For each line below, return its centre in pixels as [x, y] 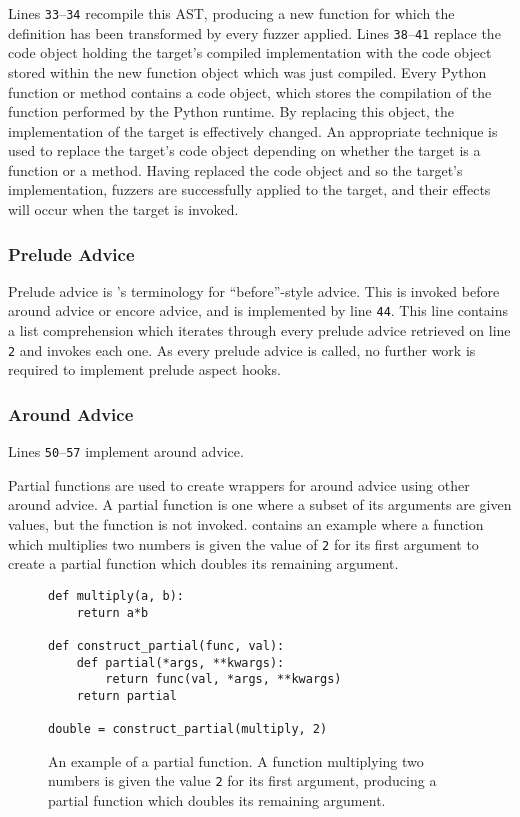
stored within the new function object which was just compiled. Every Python [247, 71]
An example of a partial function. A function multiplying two [236, 760]
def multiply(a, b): [116, 595]
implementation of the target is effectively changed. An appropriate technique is [253, 130]
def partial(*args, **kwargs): [180, 662]
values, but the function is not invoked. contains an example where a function [246, 524]
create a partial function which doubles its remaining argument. [203, 563]
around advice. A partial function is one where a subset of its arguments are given [260, 504]
